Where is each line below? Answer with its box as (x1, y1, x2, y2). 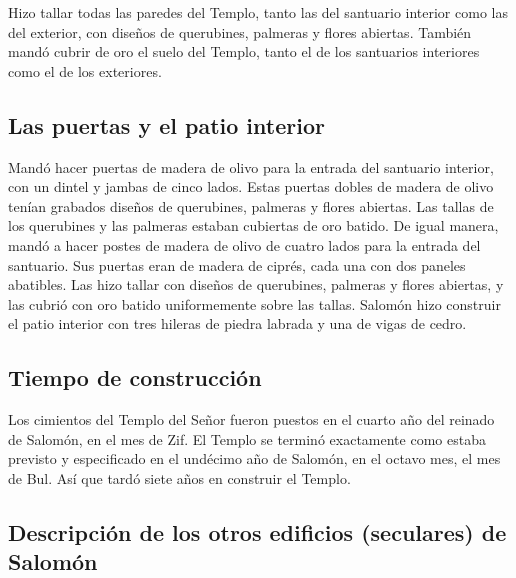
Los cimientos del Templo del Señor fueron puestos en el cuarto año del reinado (8, 409, 495, 430)
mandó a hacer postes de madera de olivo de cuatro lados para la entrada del (8, 234, 481, 255)
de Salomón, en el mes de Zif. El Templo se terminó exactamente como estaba (8, 428, 486, 449)
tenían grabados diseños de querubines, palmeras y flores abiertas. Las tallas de (8, 195, 494, 216)
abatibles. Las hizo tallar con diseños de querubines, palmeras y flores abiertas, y (8, 274, 504, 295)
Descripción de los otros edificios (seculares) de (8, 516, 507, 547)
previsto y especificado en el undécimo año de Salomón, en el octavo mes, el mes (8, 448, 501, 469)
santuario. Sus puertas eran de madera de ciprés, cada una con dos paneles (8, 254, 466, 275)
